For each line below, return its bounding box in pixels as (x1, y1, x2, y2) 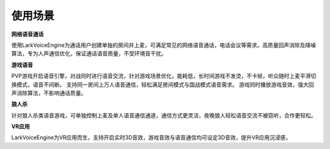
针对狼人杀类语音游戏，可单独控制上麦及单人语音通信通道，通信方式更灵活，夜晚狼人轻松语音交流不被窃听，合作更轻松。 (11, 111, 317, 119)
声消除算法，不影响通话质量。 (11, 89, 87, 97)
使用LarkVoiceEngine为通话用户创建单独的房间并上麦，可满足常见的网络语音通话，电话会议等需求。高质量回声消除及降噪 (11, 41, 316, 49)
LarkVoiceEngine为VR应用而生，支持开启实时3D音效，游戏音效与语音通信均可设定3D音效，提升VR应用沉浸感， (11, 134, 291, 141)
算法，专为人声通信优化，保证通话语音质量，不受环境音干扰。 (11, 50, 167, 57)
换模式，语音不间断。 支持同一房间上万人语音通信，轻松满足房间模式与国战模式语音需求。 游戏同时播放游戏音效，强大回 (11, 81, 314, 88)
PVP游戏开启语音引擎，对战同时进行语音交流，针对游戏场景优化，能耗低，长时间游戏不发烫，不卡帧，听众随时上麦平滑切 (11, 72, 317, 80)
